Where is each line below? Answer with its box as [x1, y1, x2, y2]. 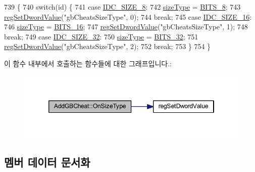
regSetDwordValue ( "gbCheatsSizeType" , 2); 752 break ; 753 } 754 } [4, 41, 211, 52]
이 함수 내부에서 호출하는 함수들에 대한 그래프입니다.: [4, 58, 172, 68]
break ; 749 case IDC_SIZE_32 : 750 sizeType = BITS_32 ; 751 [4, 31, 198, 41]
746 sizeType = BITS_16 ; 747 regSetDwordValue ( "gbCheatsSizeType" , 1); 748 [4, 21, 248, 32]
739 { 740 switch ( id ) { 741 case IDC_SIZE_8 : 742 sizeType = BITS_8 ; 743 [4, 2, 241, 12]
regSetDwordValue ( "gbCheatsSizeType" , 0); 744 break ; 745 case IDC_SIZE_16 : [4, 11, 252, 22]
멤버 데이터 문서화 [4, 154, 90, 170]
